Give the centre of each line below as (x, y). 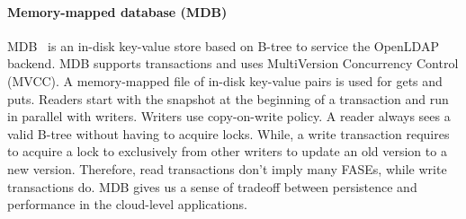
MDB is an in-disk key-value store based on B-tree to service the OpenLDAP (223, 45)
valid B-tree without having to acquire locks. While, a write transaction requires (229, 133)
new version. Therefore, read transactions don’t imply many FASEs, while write (227, 168)
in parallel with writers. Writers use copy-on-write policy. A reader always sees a (229, 116)
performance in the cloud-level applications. (127, 204)
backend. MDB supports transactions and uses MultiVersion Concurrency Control (233, 63)
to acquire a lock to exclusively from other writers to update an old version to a (227, 151)
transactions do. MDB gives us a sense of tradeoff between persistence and (212, 186)
